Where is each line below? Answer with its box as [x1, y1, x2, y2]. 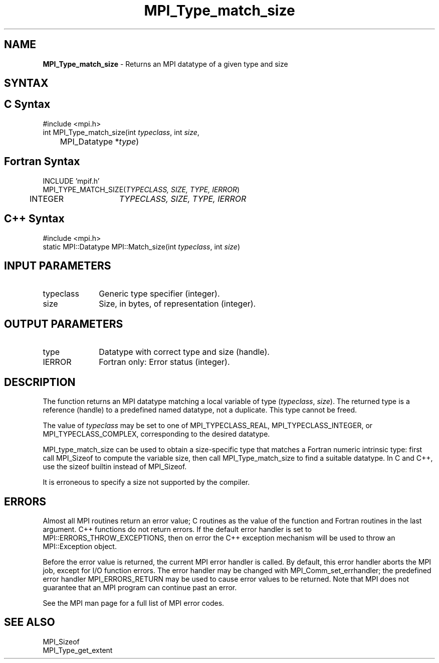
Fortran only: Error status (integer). [99, 357, 230, 367]
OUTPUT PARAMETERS [4, 317, 123, 330]
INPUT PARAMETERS [4, 259, 111, 272]
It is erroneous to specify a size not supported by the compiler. [43, 478, 250, 487]
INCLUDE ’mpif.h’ [43, 176, 100, 185]
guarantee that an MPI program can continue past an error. [43, 583, 237, 592]
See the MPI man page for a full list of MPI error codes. [43, 598, 225, 607]
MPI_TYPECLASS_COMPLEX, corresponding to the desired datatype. [43, 430, 270, 439]
